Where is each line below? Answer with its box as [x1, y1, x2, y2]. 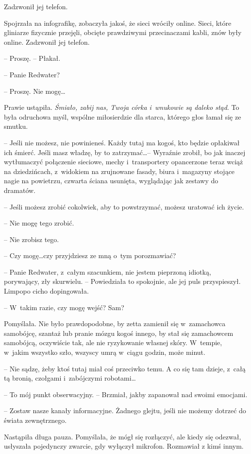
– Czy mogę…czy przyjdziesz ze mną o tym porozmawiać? [4, 250, 176, 261]
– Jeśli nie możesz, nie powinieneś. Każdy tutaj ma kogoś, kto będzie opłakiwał [4, 137, 240, 147]
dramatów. [4, 185, 35, 195]
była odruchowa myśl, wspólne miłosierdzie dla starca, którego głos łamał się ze [4, 111, 241, 122]
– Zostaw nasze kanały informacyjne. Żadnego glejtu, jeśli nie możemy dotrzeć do [4, 405, 246, 416]
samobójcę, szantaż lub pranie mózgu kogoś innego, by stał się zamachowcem [4, 328, 234, 338]
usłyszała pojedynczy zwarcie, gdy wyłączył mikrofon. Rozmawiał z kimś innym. [4, 441, 244, 451]
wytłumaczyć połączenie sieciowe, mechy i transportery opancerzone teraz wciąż [4, 157, 243, 167]
